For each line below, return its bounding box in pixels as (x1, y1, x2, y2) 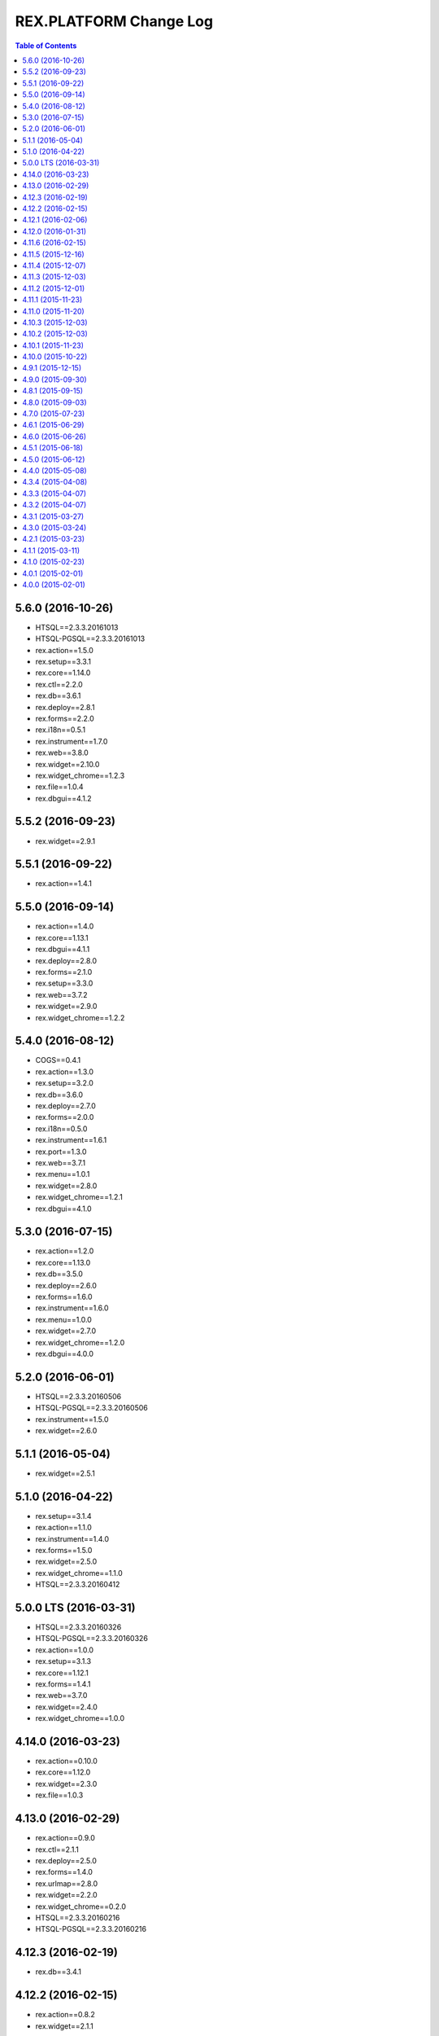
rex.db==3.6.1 (35, 691, 81, 700)
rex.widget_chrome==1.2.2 (35, 1012, 125, 1022)
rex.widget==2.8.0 (35, 1181, 98, 1191)
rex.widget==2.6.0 (35, 1426, 98, 1435)
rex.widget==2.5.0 (35, 1556, 98, 1567)
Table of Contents (15, 41, 77, 50)
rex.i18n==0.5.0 (35, 1124, 88, 1134)
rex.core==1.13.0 (35, 1257, 91, 1267)
